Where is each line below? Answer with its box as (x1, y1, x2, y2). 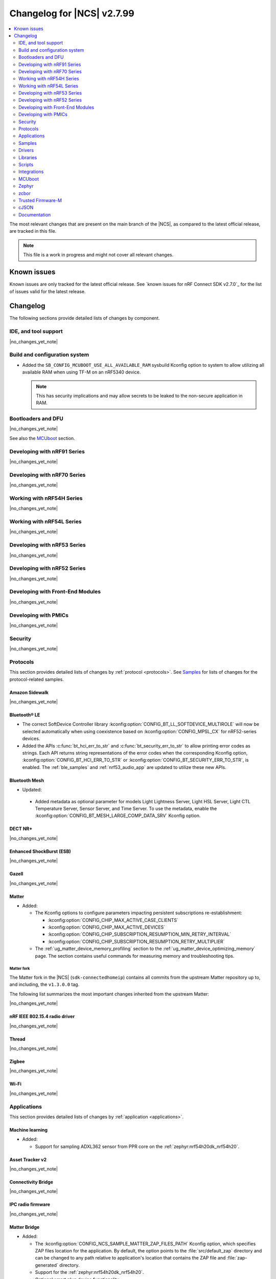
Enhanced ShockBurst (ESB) (9, 848, 71, 854)
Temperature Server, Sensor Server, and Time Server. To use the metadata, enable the (35, 805, 217, 811)
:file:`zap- (226, 1255, 247, 1261)
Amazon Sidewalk (9, 689, 49, 695)
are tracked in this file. (9, 228, 57, 234)
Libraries (18, 154, 37, 161)
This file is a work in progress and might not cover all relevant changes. (23, 252, 174, 258)
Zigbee (9, 1058, 25, 1064)
